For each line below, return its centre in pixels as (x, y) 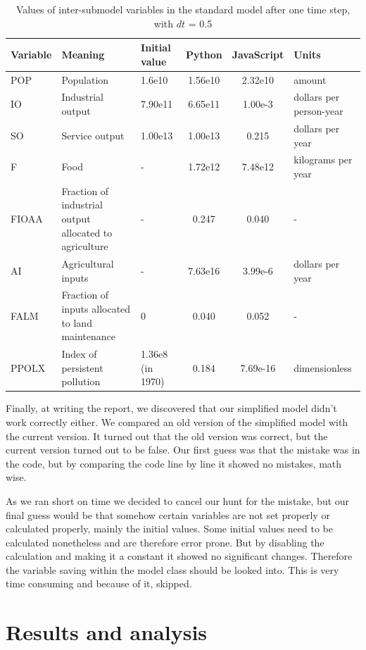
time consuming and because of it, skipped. (99, 583)
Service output (93, 135)
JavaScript (258, 54)
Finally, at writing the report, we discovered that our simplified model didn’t (171, 408)
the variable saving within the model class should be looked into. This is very (172, 569)
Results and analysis (107, 632)
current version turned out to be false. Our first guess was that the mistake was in (183, 450)
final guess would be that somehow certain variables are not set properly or (168, 514)
